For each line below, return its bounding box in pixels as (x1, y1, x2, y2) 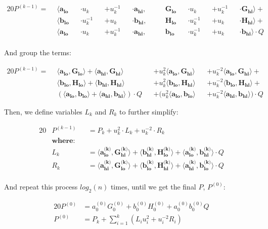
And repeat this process (4, 181, 78, 192)
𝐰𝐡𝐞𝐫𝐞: (52, 137, 75, 145)
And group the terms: (4, 47, 71, 58)
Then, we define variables (4, 106, 82, 117)
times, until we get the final (110, 181, 196, 192)
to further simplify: (119, 106, 178, 117)
